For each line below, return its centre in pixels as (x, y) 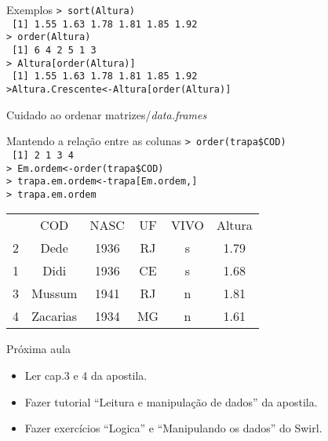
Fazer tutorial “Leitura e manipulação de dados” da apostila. (171, 401)
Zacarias (55, 316)
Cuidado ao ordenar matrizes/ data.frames (107, 114)
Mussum (55, 293)
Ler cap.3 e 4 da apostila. (86, 375)
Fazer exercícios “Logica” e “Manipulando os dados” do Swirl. (173, 428)
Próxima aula (38, 349)
